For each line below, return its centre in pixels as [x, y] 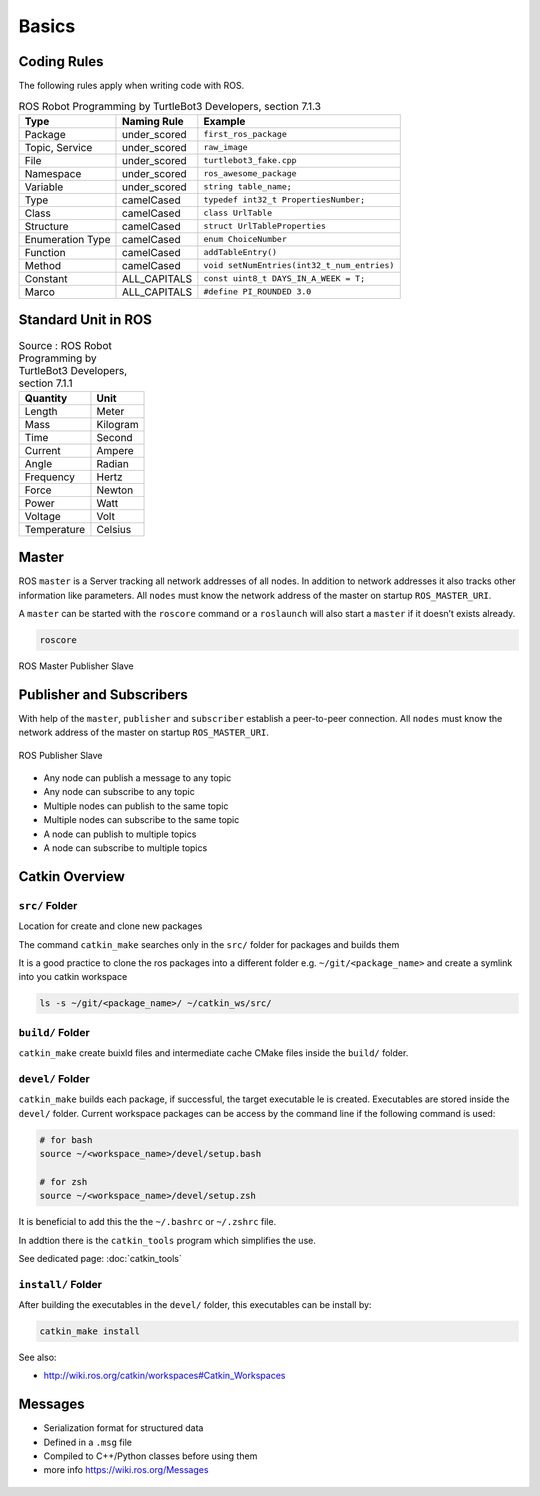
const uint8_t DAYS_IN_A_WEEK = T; [284, 278]
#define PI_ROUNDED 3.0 [257, 291]
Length [41, 411]
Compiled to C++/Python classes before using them [150, 1456]
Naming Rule [152, 121]
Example [224, 121]
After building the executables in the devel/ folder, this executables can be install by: [195, 1305]
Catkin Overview [71, 876]
